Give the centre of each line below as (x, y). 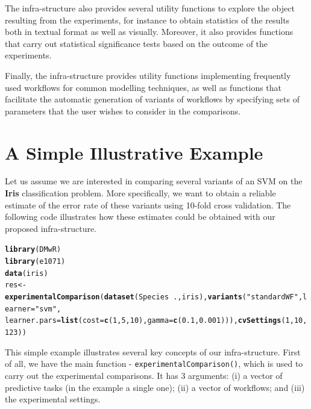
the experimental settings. (53, 399)
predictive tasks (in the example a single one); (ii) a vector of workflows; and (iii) (155, 387)
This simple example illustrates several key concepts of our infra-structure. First (153, 351)
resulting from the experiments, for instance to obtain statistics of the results (147, 20)
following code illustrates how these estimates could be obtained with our (140, 217)
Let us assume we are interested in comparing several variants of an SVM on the (154, 181)
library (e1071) (35, 262)
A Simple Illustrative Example (134, 152)
